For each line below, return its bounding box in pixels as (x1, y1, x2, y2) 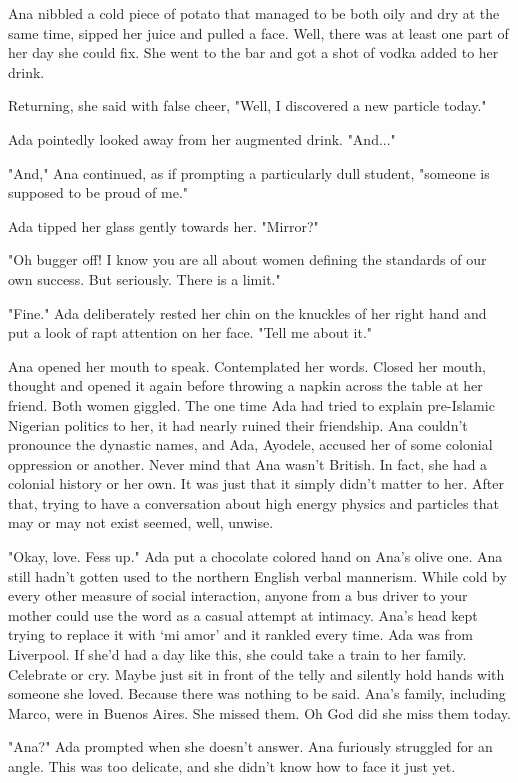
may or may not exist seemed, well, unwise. (8, 512, 274, 533)
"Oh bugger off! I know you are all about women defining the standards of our (8, 249, 487, 270)
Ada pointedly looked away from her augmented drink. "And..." (8, 128, 396, 149)
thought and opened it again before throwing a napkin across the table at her (8, 375, 483, 396)
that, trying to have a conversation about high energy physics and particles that (8, 492, 499, 513)
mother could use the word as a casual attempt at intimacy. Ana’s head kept (8, 604, 478, 625)
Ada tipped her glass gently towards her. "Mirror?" (8, 215, 319, 236)
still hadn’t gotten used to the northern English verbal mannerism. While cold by (8, 565, 507, 586)
